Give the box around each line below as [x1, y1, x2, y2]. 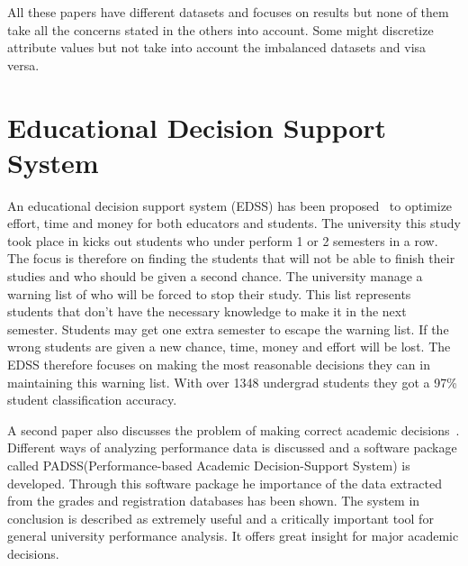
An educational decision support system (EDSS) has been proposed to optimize [7, 196, 453, 215]
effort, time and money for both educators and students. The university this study [7, 214, 461, 233]
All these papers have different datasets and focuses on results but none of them [7, 3, 449, 21]
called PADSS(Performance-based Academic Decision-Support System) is [7, 456, 410, 474]
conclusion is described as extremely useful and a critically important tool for [7, 508, 434, 527]
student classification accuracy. [7, 390, 177, 409]
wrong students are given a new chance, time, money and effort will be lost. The [7, 337, 451, 356]
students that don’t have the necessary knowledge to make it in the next [7, 302, 407, 321]
